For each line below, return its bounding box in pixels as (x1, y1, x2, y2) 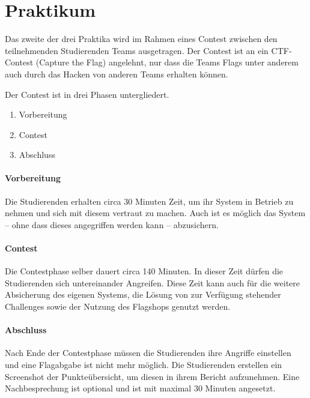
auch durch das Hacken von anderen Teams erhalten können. (5, 67, 228, 80)
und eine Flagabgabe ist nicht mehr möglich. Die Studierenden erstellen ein (5, 358, 282, 371)
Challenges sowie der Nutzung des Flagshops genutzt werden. (5, 300, 231, 313)
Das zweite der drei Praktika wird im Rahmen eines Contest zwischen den (5, 32, 278, 45)
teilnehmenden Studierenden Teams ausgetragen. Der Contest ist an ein (5, 44, 269, 56)
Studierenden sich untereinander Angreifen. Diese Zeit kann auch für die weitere (5, 276, 300, 289)
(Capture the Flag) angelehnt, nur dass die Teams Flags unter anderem (35, 56, 299, 68)
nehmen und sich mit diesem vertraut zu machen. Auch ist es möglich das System (5, 207, 306, 219)
